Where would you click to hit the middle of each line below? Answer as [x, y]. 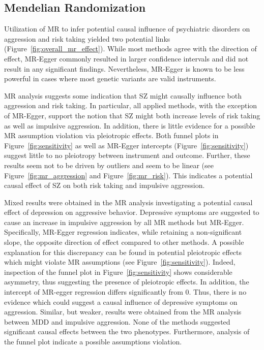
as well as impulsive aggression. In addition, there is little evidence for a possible [130, 125]
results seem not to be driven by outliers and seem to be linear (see [109, 165]
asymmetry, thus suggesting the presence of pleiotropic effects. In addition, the [127, 282]
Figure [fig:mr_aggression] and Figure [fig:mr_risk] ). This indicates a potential [128, 175]
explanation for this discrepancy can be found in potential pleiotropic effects [123, 252]
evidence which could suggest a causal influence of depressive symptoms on [121, 301]
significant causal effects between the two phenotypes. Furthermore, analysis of [127, 331]
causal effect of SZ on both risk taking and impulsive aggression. [105, 185]
